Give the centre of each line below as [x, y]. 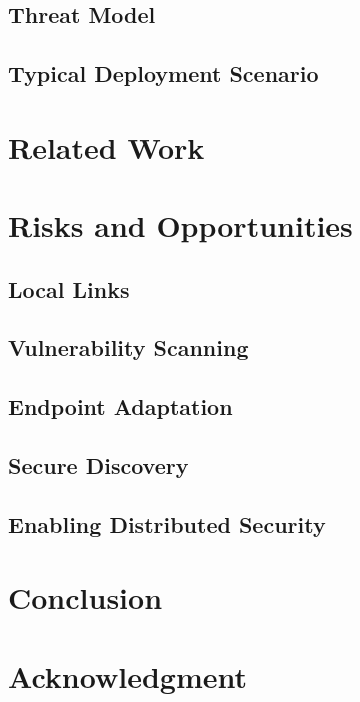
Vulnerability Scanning [128, 347]
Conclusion [85, 597]
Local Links [69, 288]
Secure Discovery [98, 465]
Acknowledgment [127, 675]
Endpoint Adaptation [120, 406]
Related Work [106, 146]
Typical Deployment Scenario [163, 73]
